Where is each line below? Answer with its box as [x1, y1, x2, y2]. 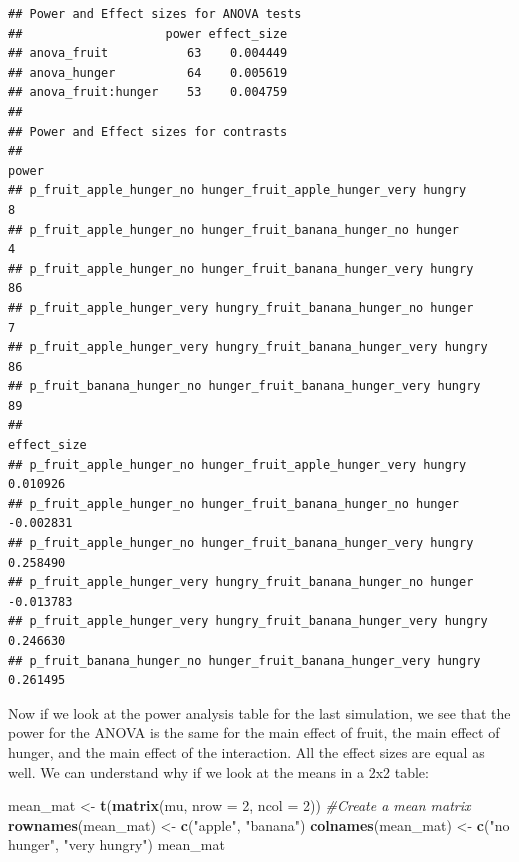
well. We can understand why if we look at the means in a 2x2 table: [8, 761, 429, 782]
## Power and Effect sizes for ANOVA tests [8, 7, 302, 21]
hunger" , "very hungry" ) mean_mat [8, 834, 225, 855]
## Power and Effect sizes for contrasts [8, 124, 288, 139]
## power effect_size [8, 26, 288, 41]
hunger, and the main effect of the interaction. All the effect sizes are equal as [8, 741, 485, 762]
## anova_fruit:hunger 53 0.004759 [8, 85, 288, 100]
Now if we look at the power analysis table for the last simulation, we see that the [8, 702, 511, 723]
